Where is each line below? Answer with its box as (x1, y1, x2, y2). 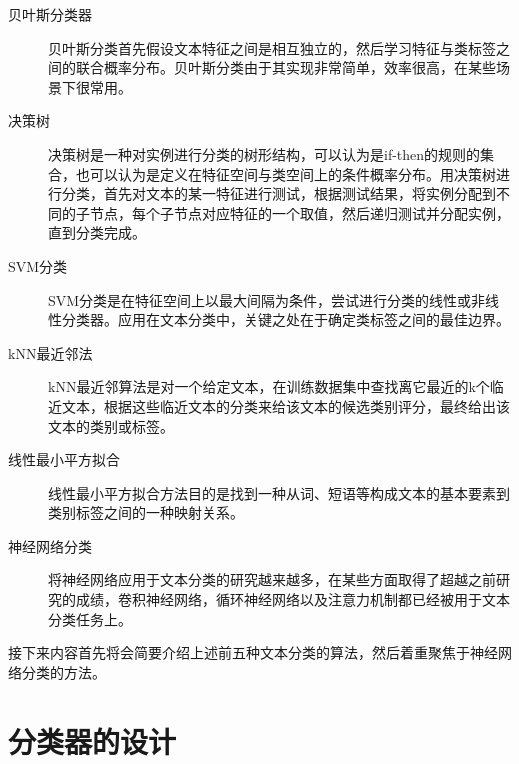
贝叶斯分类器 (8, 4, 92, 24)
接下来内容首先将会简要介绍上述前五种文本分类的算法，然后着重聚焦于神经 (8, 642, 498, 663)
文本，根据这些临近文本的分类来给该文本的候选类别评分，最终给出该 (61, 395, 510, 416)
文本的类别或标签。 (48, 415, 174, 436)
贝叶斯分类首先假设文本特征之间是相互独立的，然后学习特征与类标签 (48, 37, 496, 58)
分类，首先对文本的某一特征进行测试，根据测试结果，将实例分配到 (61, 183, 496, 204)
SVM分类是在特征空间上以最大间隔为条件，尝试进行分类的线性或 (48, 289, 472, 310)
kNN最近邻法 (8, 342, 93, 363)
